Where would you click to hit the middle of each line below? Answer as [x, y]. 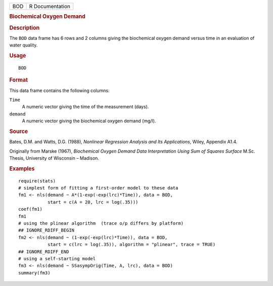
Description [25, 28]
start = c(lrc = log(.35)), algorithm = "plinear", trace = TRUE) [131, 245]
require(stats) [37, 181]
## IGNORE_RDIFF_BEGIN [47, 230]
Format [18, 80]
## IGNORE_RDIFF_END [44, 252]
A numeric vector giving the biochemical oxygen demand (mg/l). [89, 121]
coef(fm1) [30, 209]
